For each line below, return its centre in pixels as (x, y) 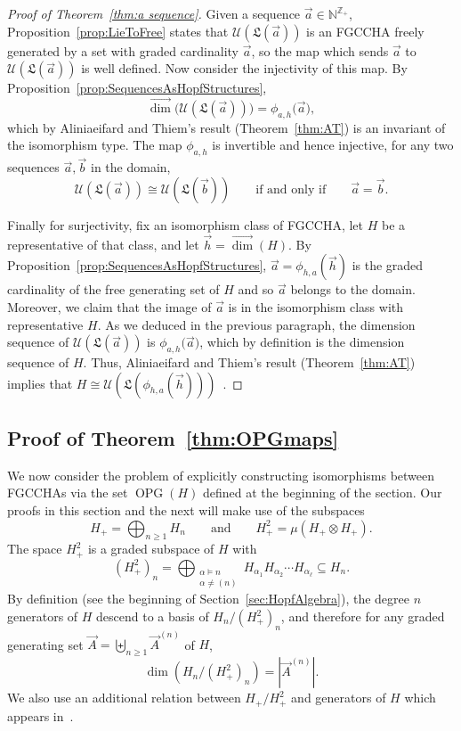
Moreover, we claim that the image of (109, 307)
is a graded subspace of (151, 549)
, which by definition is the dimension (302, 342)
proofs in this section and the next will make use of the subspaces (186, 509)
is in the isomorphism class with (316, 307)
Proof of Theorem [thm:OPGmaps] (173, 437)
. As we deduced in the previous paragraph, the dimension (256, 324)
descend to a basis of (153, 616)
